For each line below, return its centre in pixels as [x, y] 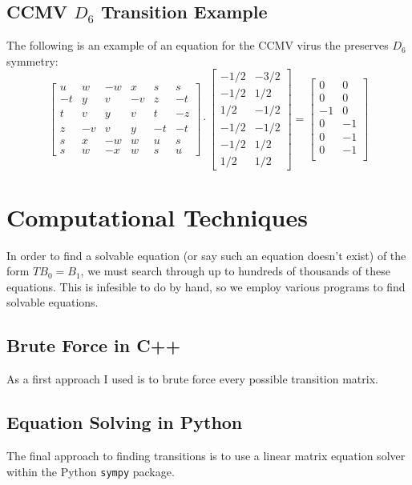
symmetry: [32, 60]
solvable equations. [53, 302]
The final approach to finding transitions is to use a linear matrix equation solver [206, 456]
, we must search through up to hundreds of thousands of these [235, 271]
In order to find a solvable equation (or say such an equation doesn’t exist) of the [206, 255]
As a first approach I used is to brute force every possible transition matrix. [192, 379]
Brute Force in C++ [94, 345]
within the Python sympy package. [91, 471]
